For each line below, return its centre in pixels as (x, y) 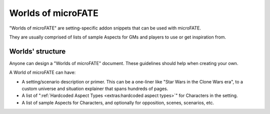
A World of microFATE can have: (42, 72)
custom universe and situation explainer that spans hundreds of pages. (95, 89)
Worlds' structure (37, 51)
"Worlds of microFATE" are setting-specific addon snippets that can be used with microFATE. (105, 28)
